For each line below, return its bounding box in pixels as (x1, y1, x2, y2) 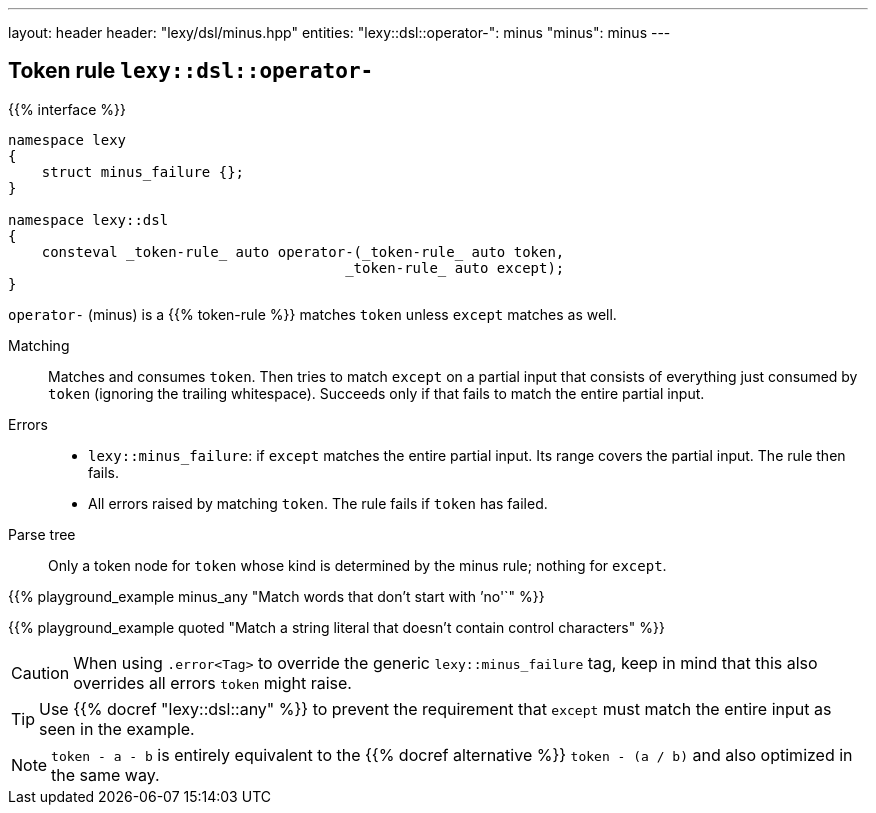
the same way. (51, 764, 160, 785)
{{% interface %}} (8, 100, 126, 118)
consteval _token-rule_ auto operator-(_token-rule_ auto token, (41, 243, 565, 260)
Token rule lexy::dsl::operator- (8, 58, 374, 84)
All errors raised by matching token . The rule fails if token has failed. (88, 494, 548, 512)
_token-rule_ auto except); (345, 259, 565, 276)
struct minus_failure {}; (41, 163, 245, 180)
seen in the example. (39, 718, 195, 739)
